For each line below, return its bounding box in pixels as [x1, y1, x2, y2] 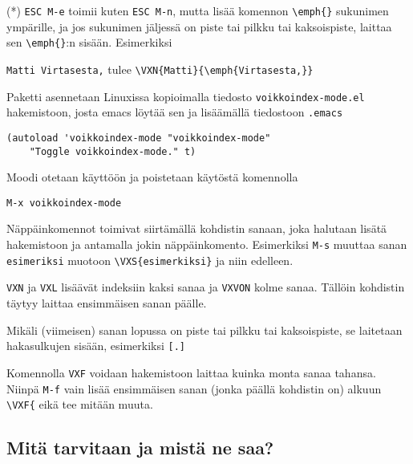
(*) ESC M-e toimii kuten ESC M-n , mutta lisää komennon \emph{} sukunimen [6, 2, 389, 18]
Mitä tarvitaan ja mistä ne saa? [6, 435, 274, 460]
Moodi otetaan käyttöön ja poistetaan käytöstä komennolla [6, 169, 298, 185]
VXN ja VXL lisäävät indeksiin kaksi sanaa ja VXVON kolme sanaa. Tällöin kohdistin [6, 279, 405, 295]
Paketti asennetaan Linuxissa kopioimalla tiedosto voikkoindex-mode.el [6, 88, 365, 104]
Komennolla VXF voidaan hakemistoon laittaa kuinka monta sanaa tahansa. [6, 364, 376, 381]
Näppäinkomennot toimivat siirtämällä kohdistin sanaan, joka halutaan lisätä [6, 220, 387, 237]
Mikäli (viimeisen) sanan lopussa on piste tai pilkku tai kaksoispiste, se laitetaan [6, 321, 403, 338]
